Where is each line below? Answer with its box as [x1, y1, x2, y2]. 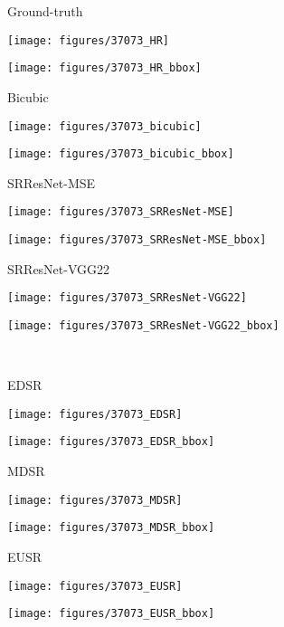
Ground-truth [7, 2, 83, 20]
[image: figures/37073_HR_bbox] [7, 62, 202, 75]
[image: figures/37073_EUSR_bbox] [7, 607, 215, 621]
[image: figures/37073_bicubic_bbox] [7, 147, 234, 161]
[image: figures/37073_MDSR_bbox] [7, 521, 215, 535]
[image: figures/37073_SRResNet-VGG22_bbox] [7, 318, 279, 332]
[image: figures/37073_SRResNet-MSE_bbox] [7, 233, 267, 247]
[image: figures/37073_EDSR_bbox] [7, 435, 215, 449]
